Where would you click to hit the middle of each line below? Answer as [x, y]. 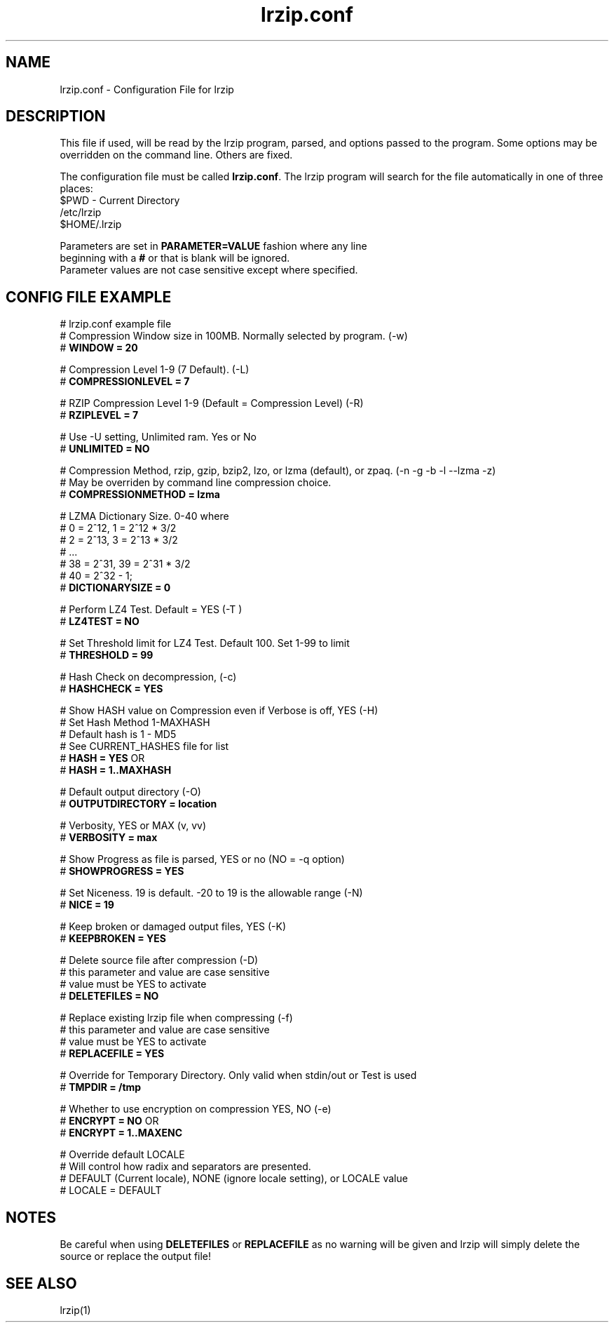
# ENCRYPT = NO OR [109, 1121]
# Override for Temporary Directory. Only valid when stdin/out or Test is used [238, 1075]
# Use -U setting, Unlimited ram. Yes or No [158, 437]
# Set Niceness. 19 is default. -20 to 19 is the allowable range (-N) [211, 893]
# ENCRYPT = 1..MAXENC [121, 1133]
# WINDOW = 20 [99, 348]
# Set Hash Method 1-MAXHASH [135, 723]
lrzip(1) [75, 1310]
